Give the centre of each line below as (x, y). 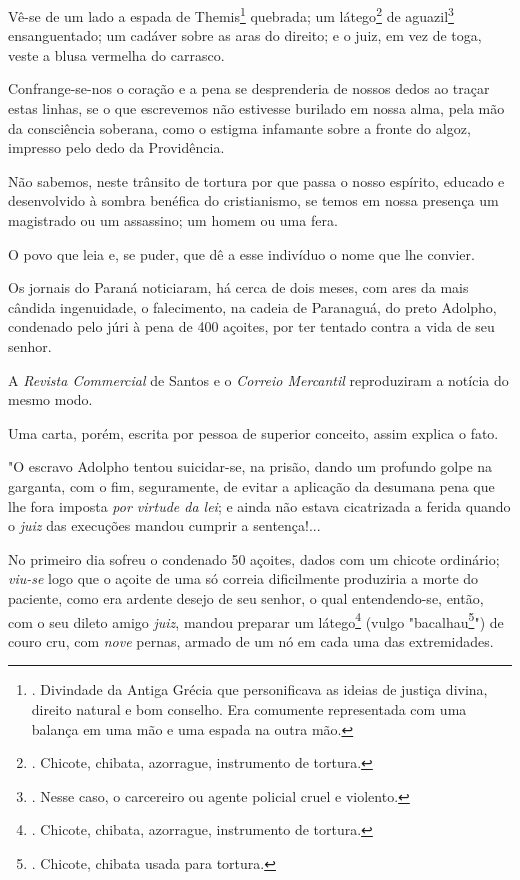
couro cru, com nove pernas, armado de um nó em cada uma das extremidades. (251, 640)
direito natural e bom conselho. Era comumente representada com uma (249, 708)
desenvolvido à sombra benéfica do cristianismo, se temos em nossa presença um (253, 200)
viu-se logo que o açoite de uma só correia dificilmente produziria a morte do (243, 578)
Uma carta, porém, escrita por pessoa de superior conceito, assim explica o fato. (253, 432)
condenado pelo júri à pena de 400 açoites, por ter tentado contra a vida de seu (251, 326)
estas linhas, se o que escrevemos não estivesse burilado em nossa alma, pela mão (256, 108)
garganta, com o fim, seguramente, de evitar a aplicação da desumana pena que (251, 485)
